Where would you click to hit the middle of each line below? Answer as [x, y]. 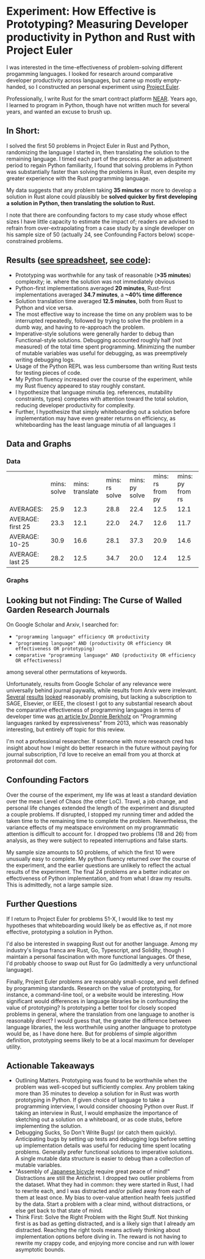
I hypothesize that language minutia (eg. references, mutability [94, 392]
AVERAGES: [26, 509]
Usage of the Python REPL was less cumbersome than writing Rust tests [106, 366]
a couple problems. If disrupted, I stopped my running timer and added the [100, 814]
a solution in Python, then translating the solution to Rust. [81, 203]
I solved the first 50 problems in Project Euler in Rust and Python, [88, 146]
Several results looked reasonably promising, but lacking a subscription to [99, 697]
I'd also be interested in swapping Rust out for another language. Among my [102, 944]
